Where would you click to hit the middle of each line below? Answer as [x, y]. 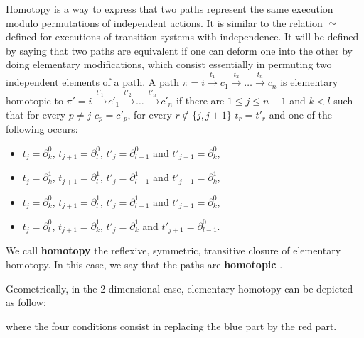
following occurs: [42, 129]
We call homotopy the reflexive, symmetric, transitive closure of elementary [173, 250]
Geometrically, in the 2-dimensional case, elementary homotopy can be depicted [180, 288]
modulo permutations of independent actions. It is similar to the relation [164, 22]
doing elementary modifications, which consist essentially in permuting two [169, 64]
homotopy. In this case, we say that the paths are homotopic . [144, 265]
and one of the [300, 114]
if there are [200, 100]
